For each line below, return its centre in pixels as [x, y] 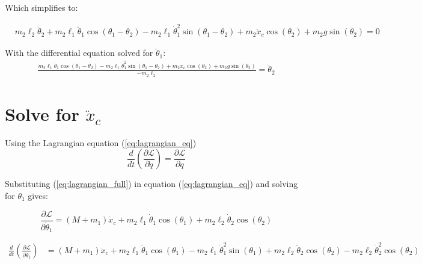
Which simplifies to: [41, 7]
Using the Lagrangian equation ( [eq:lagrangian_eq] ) [101, 142]
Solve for [42, 113]
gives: [38, 196]
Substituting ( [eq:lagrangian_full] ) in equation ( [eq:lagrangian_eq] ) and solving [151, 184]
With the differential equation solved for [79, 53]
